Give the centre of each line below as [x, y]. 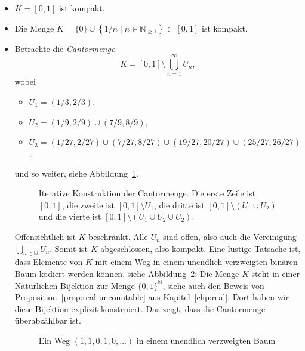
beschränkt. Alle [118, 237]
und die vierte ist [70, 216]
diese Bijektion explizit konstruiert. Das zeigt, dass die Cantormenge [140, 308]
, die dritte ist [179, 204]
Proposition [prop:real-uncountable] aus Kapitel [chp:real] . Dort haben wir [152, 297]
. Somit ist [69, 248]
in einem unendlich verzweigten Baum [206, 341]
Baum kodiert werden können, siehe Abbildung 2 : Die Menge [127, 274]
